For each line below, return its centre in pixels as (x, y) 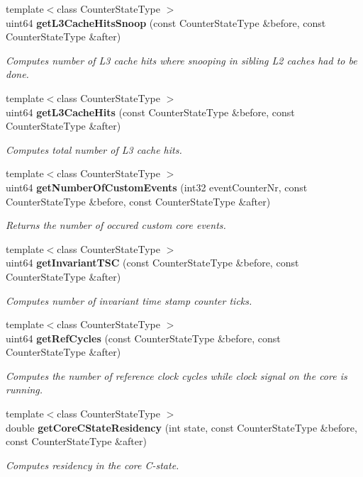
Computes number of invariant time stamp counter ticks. (129, 300)
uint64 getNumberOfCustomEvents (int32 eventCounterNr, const (157, 187)
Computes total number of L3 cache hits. (94, 149)
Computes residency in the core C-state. (93, 465)
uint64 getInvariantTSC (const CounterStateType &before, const (152, 263)
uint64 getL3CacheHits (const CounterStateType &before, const (150, 112)
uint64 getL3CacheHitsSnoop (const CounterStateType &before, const (166, 22)
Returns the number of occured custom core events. (116, 225)
